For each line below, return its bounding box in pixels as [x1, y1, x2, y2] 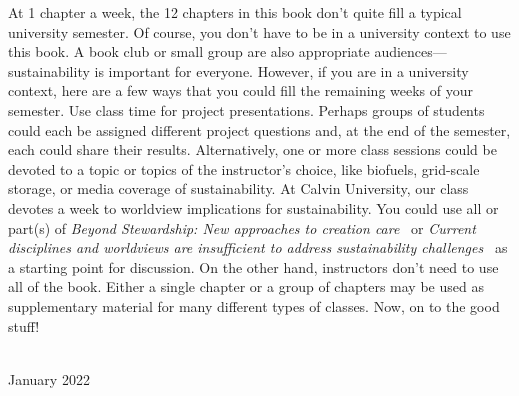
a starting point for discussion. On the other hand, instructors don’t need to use [8, 256, 499, 277]
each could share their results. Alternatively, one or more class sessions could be [8, 139, 497, 160]
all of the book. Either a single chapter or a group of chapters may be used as [8, 276, 484, 297]
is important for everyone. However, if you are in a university [94, 60, 469, 81]
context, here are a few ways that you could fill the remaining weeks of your [8, 80, 473, 101]
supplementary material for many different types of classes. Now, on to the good [8, 295, 500, 316]
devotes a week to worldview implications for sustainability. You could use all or [8, 197, 499, 218]
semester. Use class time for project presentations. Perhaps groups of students [8, 99, 485, 120]
